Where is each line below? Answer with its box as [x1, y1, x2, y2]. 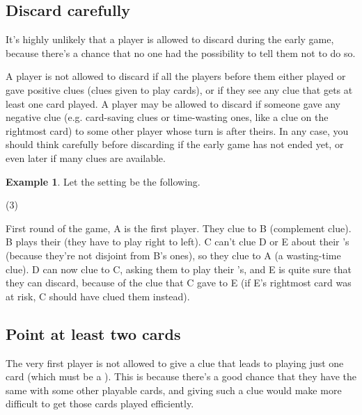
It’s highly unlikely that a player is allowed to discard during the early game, [6, 32, 334, 47]
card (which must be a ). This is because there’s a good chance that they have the [6, 369, 357, 384]
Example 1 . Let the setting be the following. [6, 174, 200, 188]
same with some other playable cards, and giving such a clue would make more [6, 382, 342, 397]
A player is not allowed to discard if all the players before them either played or [6, 69, 346, 83]
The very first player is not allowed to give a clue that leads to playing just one [6, 355, 344, 370]
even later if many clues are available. [6, 150, 166, 165]
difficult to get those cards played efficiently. [6, 396, 194, 411]
